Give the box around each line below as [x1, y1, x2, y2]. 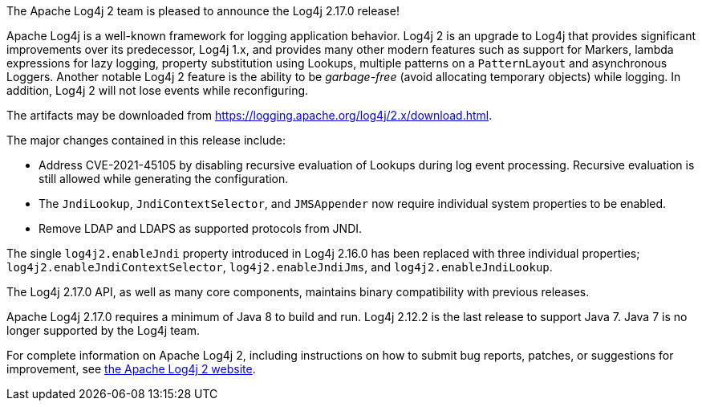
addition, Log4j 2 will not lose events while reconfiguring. [6, 83, 309, 97]
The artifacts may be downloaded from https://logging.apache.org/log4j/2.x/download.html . [6, 108, 493, 122]
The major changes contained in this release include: [6, 133, 286, 147]
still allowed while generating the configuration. [39, 172, 289, 185]
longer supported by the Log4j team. [6, 324, 201, 337]
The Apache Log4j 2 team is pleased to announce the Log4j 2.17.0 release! [6, 4, 400, 18]
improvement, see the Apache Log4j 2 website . [6, 362, 256, 376]
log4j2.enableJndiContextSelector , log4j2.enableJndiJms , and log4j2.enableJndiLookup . [6, 260, 553, 274]
